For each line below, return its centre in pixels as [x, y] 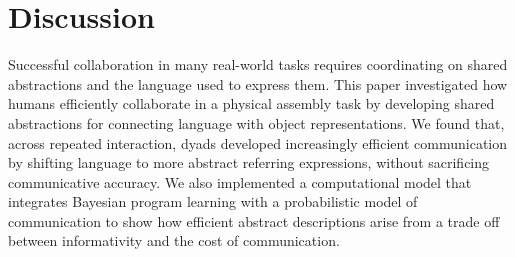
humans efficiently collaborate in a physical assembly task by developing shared [251, 103]
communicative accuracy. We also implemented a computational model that [240, 181]
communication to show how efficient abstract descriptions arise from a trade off [254, 220]
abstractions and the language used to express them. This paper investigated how [258, 83]
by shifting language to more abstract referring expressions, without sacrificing [249, 162]
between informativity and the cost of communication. [174, 240]
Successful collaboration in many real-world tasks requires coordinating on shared [258, 64]
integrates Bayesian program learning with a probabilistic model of [213, 201]
